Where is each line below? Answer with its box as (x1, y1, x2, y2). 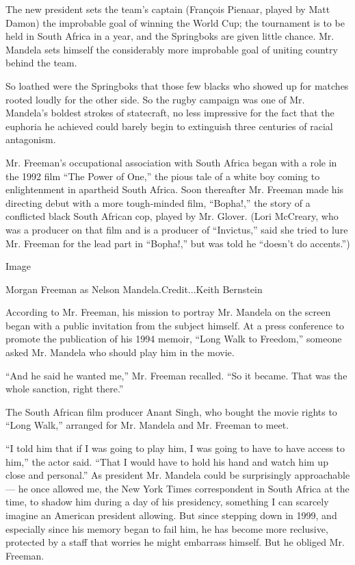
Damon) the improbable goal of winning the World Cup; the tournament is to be (5, 15, 345, 29)
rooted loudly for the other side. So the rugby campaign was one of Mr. (5, 92, 305, 106)
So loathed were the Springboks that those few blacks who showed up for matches (5, 78, 349, 92)
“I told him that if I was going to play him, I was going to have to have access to (5, 441, 345, 455)
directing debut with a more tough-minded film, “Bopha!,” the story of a (5, 195, 311, 210)
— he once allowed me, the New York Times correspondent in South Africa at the (5, 481, 350, 495)
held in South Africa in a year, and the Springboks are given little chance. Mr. (5, 29, 334, 43)
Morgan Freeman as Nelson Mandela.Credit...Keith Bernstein (5, 281, 263, 296)
